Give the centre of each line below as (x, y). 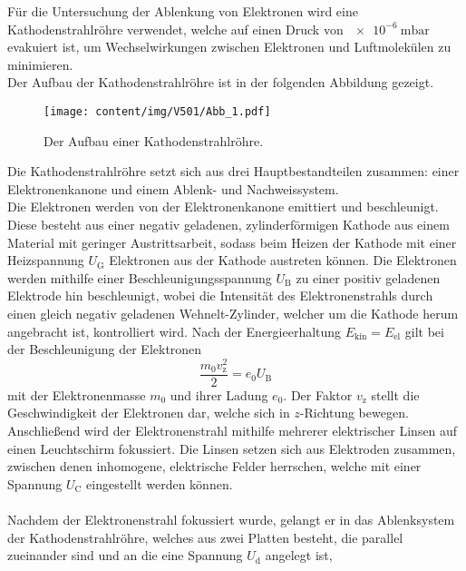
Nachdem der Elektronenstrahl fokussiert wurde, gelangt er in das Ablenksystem (231, 520)
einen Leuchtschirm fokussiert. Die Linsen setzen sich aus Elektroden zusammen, (232, 448)
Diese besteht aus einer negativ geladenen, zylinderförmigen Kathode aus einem (228, 224)
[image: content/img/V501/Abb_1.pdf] (157, 111)
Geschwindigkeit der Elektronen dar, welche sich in (149, 413)
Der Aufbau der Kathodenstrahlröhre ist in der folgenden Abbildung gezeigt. (221, 82)
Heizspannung (46, 260)
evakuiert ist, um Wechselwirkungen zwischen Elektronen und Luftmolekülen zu (229, 47)
